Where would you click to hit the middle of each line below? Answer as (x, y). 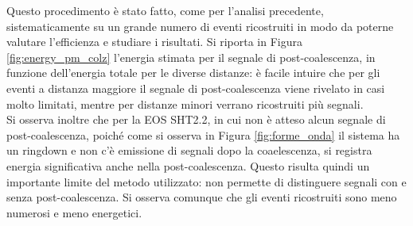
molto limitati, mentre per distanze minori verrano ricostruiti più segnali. (185, 103)
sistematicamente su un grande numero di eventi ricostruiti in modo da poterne (200, 26)
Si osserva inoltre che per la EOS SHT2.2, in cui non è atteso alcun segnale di (196, 119)
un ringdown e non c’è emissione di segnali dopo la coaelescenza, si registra (189, 150)
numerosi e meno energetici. (74, 212)
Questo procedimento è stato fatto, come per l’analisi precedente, (165, 10)
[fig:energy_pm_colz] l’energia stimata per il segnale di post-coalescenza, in (191, 57)
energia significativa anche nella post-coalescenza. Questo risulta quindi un (188, 165)
